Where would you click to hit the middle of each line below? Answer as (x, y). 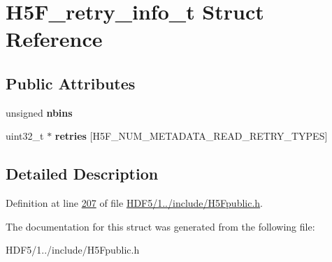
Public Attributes (71, 83)
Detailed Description (82, 174)
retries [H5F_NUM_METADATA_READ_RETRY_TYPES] (191, 136)
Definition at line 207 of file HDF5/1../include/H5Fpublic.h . (134, 203)
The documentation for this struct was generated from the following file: (160, 226)
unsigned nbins (39, 112)
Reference (54, 39)
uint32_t (25, 136)
